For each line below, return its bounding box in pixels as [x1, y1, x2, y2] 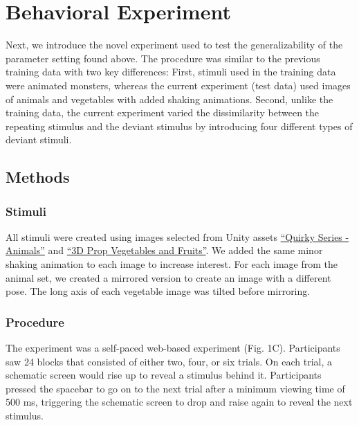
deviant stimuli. [6, 132, 72, 147]
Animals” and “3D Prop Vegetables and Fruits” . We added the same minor [6, 243, 323, 257]
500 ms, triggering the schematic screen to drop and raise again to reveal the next [6, 395, 353, 409]
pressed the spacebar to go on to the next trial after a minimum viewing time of [6, 381, 345, 395]
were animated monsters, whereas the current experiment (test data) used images [6, 78, 351, 92]
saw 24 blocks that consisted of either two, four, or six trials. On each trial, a [6, 354, 332, 368]
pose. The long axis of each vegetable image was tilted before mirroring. [6, 284, 311, 298]
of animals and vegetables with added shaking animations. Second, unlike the [6, 91, 333, 106]
